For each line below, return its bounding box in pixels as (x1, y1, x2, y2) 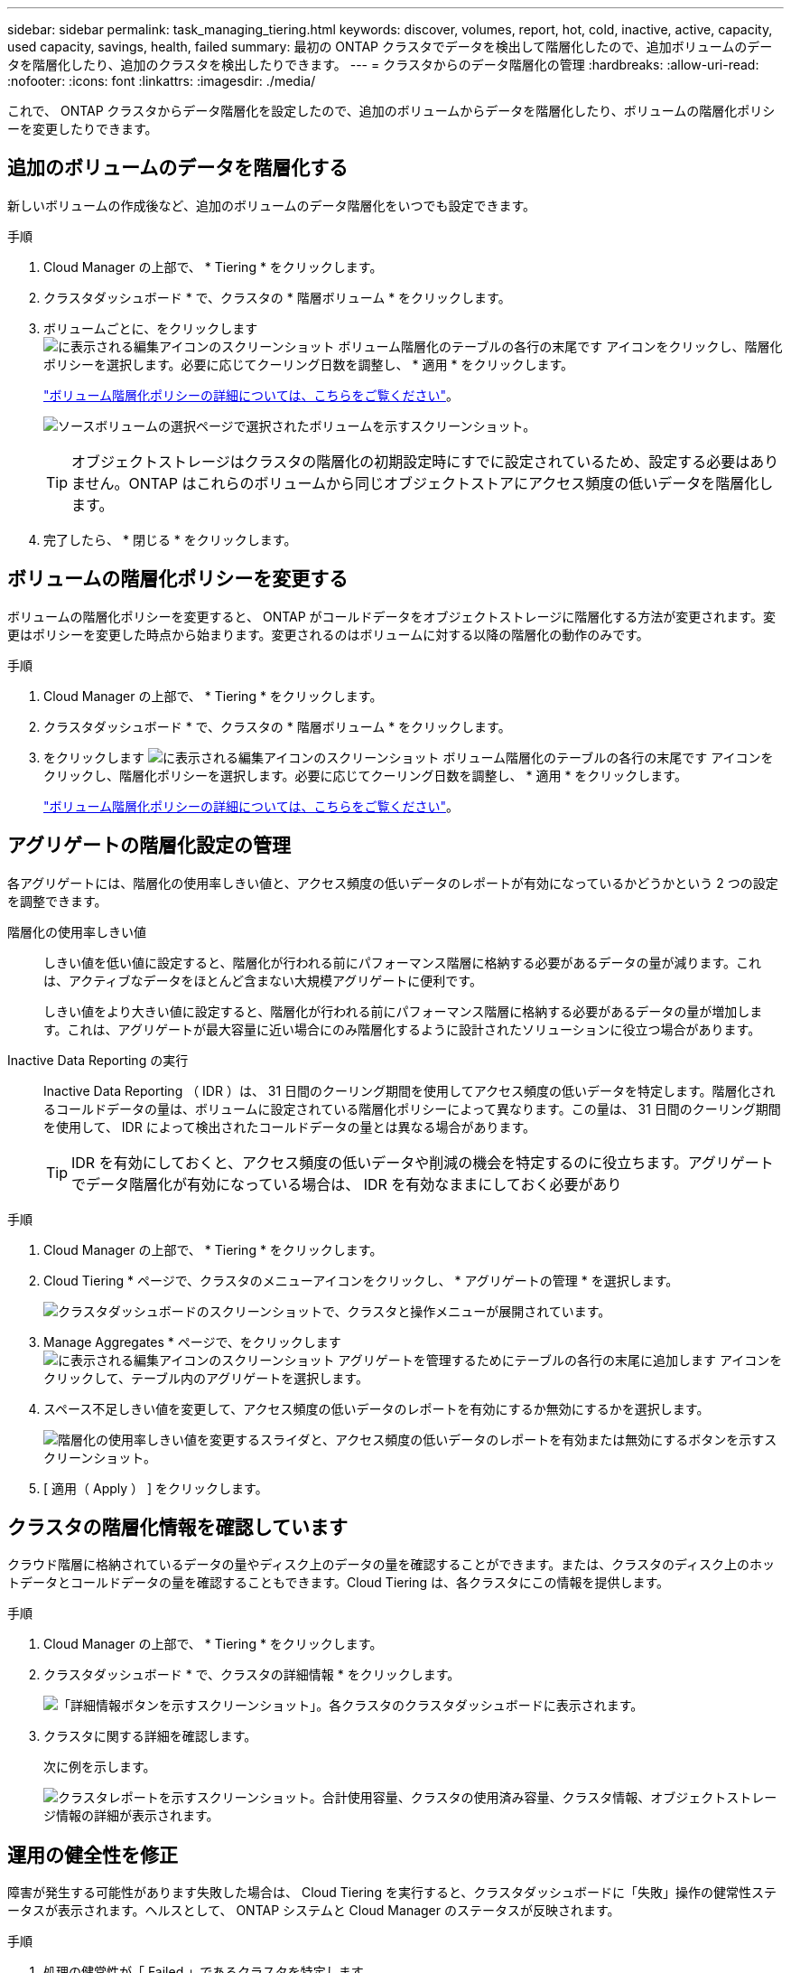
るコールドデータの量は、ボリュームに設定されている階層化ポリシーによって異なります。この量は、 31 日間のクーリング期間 (43, 1100, 781, 1117)
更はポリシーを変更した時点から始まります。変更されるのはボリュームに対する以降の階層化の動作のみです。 (7, 626, 649, 642)
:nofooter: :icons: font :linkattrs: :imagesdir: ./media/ (7, 73, 316, 89)
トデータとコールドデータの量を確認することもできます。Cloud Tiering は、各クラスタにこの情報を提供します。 (7, 1575, 670, 1591)
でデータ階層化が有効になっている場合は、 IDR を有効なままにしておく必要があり (71, 1174, 622, 1193)
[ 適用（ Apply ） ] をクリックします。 (43, 1480, 268, 1496)
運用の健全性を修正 (7, 1843, 178, 1866)
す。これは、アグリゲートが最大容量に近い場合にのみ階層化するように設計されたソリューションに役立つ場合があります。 (43, 1021, 761, 1037)
